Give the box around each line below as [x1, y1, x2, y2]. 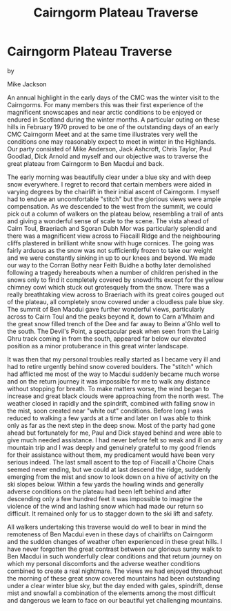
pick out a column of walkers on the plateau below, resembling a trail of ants [7, 209, 224, 218]
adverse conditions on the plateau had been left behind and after [7, 487, 192, 496]
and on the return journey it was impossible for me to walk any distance [7, 377, 210, 385]
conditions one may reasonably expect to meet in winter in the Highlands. [7, 137, 216, 146]
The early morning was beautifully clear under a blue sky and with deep [7, 173, 212, 181]
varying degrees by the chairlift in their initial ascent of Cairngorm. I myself [7, 187, 220, 196]
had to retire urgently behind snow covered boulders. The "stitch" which [7, 362, 212, 370]
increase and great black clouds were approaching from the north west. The [7, 392, 224, 400]
